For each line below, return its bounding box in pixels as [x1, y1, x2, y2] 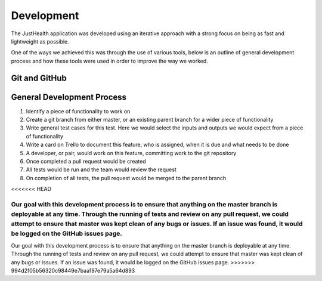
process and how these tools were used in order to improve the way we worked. [11, 57, 208, 64]
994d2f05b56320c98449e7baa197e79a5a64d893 [11, 267, 135, 274]
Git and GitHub [11, 73, 67, 83]
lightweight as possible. [11, 38, 70, 45]
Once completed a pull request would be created [26, 158, 146, 165]
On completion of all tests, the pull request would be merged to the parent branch [26, 174, 227, 181]
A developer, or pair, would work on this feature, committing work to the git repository [26, 149, 237, 156]
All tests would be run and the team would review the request [26, 166, 177, 173]
